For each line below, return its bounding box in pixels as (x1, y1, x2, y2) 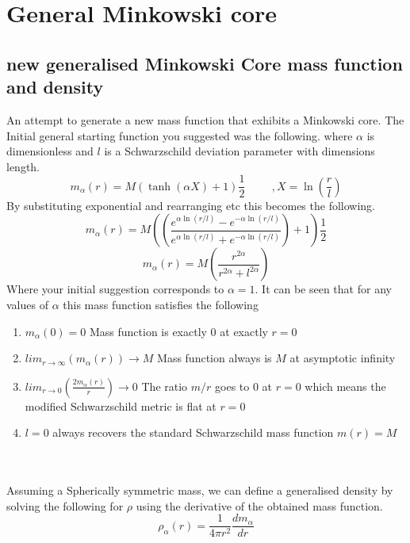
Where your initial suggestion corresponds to (6, 281, 224, 297)
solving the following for (6, 497, 124, 514)
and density (6, 75, 104, 99)
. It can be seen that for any (255, 281, 392, 297)
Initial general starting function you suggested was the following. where (6, 127, 353, 143)
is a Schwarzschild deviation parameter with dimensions (104, 143, 375, 159)
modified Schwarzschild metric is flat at (25, 397, 216, 414)
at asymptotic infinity (289, 350, 396, 366)
